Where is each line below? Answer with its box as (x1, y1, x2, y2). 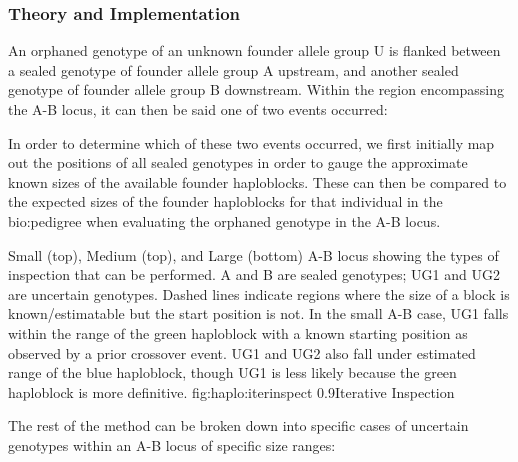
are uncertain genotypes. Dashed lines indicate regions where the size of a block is (8, 283, 510, 304)
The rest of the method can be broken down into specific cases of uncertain (8, 415, 469, 436)
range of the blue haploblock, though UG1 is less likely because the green (8, 362, 457, 383)
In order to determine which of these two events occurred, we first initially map (8, 132, 495, 153)
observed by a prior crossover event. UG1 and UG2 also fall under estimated (8, 342, 476, 363)
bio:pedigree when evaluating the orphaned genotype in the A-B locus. (8, 210, 441, 231)
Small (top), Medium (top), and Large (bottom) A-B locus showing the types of (8, 244, 499, 265)
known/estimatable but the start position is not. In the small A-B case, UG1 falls (8, 303, 509, 324)
